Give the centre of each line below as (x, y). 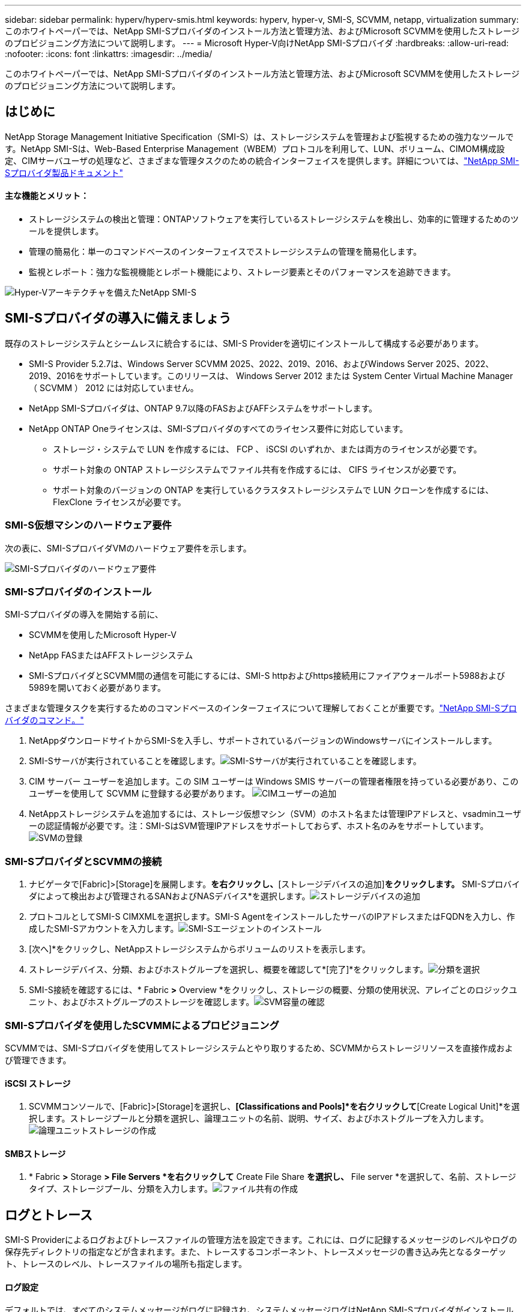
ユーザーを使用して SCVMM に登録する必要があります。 (139, 794)
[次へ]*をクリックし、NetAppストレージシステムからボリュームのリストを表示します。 (200, 949)
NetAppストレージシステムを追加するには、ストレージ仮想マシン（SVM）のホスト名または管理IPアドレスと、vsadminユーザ (275, 814)
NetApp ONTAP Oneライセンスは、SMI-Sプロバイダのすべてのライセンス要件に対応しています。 (219, 428)
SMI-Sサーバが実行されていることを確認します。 (125, 761)
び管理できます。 (38, 1060)
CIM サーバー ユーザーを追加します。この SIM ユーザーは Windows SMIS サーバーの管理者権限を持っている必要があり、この (274, 782)
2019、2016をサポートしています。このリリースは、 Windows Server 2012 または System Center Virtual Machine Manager (271, 375)
